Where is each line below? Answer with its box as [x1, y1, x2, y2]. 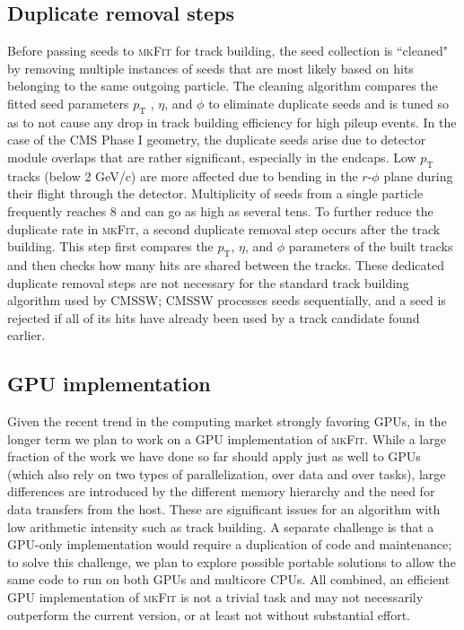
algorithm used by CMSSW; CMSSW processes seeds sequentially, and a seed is [7, 291, 446, 310]
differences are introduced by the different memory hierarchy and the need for [7, 482, 435, 501]
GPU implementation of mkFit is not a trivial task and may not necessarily [7, 588, 424, 607]
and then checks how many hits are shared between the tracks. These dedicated [7, 255, 444, 274]
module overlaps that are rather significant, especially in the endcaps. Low [7, 147, 416, 166]
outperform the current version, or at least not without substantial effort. [7, 605, 410, 624]
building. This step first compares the [7, 237, 214, 256]
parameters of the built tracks [288, 237, 453, 256]
